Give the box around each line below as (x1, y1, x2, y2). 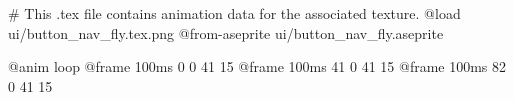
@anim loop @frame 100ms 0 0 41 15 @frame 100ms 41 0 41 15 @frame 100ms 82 (8, 56, 507, 77)
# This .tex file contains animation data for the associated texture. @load (8, 3, 461, 23)
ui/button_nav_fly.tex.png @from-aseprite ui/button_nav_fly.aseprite (8, 22, 444, 43)
